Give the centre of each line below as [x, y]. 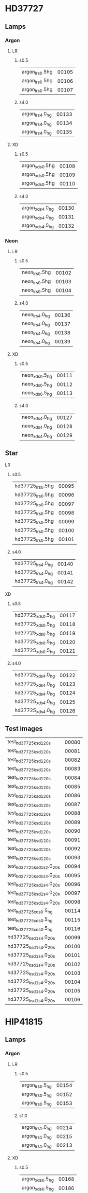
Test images [24, 728]
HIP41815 [24, 1022]
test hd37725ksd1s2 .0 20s [34, 866]
